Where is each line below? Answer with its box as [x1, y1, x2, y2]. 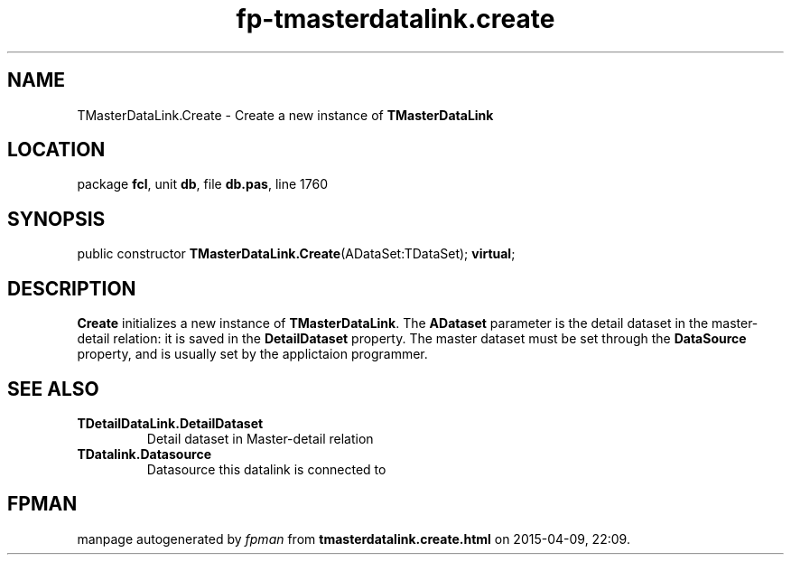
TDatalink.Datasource [77, 445, 212, 462]
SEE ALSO [7, 377, 99, 400]
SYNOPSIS [7, 207, 106, 230]
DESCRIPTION [7, 276, 136, 300]
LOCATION [7, 138, 106, 162]
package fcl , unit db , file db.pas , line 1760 [77, 176, 328, 192]
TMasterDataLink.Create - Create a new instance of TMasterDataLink [77, 107, 494, 123]
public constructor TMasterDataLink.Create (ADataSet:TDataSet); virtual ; [77, 246, 516, 262]
